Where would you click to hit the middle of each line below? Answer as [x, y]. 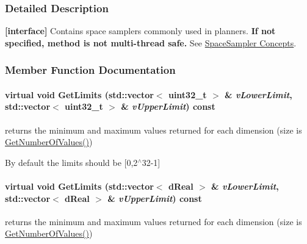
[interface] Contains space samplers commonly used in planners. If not [140, 31]
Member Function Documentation [90, 70]
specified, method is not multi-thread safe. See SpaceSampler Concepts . [151, 42]
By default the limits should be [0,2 [71, 162]
